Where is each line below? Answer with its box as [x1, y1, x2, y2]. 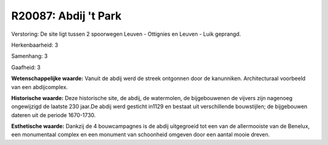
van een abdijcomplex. [11, 83, 68, 90]
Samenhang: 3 [11, 52, 48, 60]
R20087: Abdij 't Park [11, 9, 121, 22]
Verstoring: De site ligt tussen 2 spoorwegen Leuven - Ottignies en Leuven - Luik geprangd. [11, 30, 241, 38]
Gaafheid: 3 [11, 64, 41, 71]
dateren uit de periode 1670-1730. [11, 111, 96, 118]
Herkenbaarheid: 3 [11, 41, 58, 49]
